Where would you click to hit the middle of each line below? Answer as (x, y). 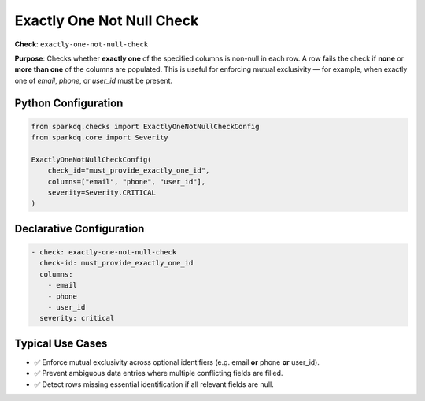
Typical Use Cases (61, 343)
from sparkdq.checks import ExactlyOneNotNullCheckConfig (145, 126)
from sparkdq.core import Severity (100, 137)
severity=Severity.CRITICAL (102, 193)
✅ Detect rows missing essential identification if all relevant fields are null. (154, 384)
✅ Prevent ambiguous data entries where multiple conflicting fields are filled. (159, 373)
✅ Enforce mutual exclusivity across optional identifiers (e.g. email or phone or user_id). (177, 362)
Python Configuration (69, 103)
